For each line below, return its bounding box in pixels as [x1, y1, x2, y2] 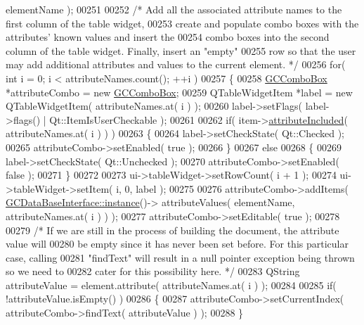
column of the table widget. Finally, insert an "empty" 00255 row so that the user [6, 43, 356, 58]
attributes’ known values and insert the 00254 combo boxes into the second [6, 30, 330, 44]
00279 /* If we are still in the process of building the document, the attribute [6, 222, 339, 237]
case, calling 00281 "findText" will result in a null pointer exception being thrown [6, 250, 355, 265]
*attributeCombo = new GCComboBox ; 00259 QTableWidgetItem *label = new [6, 84, 353, 99]
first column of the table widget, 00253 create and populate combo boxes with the [6, 15, 359, 30]
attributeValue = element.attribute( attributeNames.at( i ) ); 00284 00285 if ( [6, 277, 337, 292]
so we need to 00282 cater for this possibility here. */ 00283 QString [6, 264, 300, 279]
